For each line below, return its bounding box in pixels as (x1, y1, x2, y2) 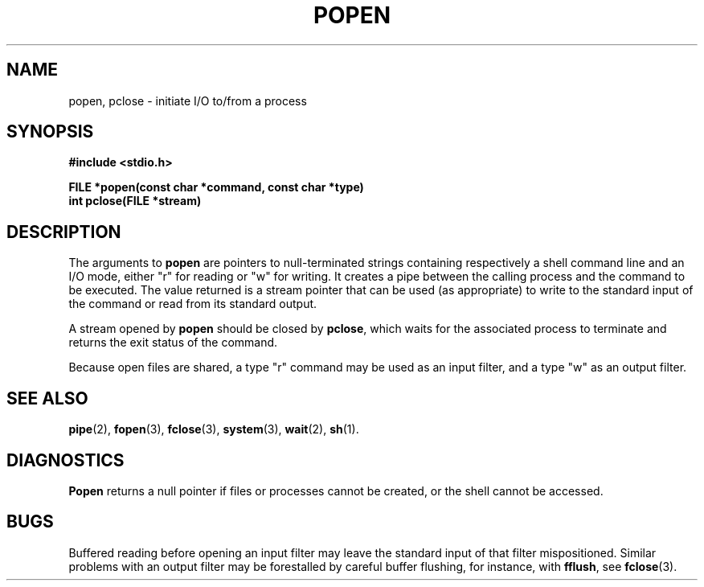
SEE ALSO (6, 388, 88, 408)
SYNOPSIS (6, 121, 94, 142)
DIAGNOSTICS (6, 449, 125, 470)
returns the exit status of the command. (68, 335, 278, 350)
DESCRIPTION (6, 221, 121, 242)
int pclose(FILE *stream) (68, 194, 202, 208)
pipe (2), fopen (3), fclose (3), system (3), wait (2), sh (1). (68, 422, 359, 437)
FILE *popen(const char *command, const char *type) (68, 180, 364, 195)
